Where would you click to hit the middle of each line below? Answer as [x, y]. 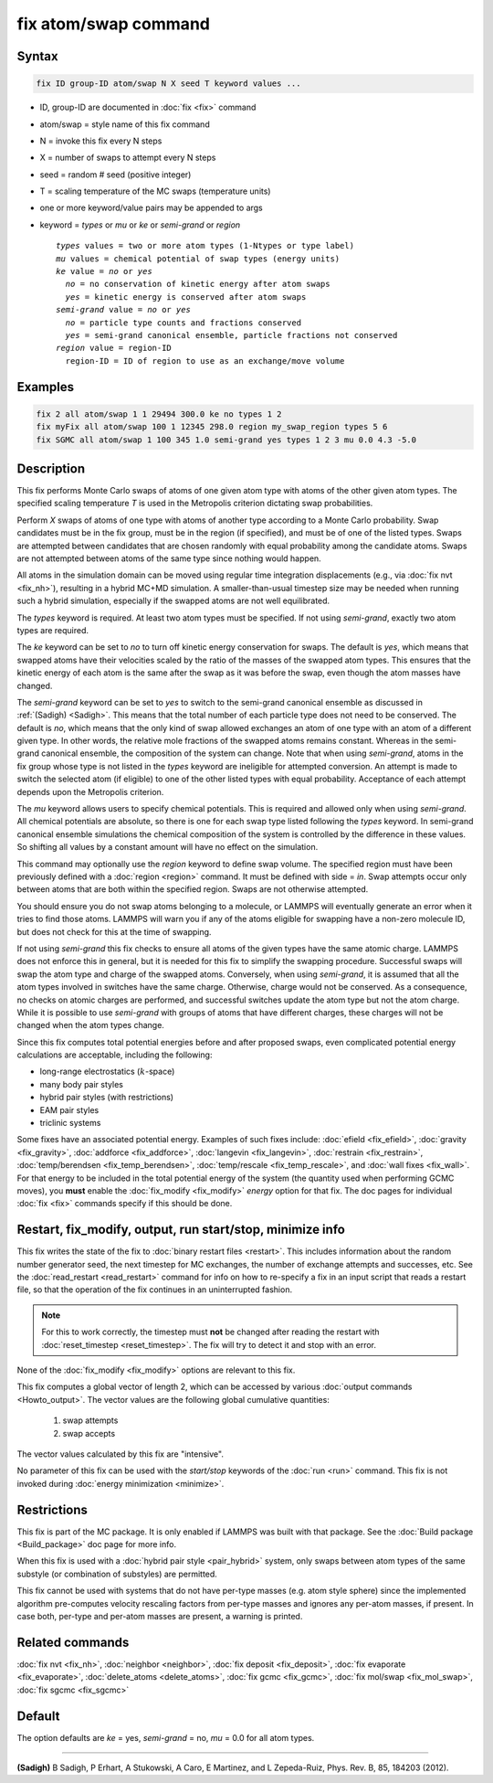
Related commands [73, 1642]
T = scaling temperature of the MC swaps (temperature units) [155, 191]
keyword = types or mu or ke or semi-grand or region [140, 225]
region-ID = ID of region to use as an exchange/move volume [205, 361]
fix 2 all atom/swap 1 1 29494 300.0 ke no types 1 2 [159, 414]
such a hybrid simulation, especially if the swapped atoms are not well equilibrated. [173, 601]
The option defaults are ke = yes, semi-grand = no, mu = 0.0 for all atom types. [166, 1737]
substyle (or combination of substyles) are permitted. [117, 1574]
